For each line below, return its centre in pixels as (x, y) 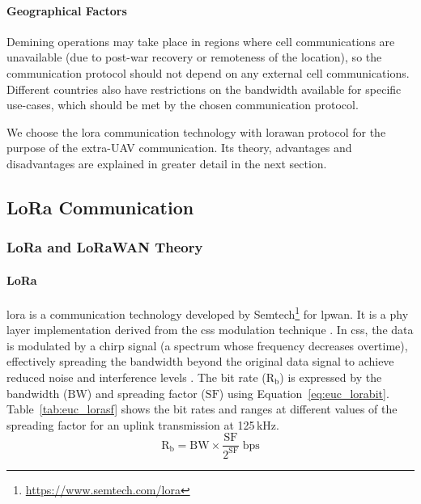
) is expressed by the (331, 377)
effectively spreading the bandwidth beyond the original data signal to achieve (200, 361)
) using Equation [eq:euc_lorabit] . (304, 393)
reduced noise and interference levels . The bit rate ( (136, 377)
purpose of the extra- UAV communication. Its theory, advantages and (179, 148)
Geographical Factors (67, 10)
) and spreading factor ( (146, 393)
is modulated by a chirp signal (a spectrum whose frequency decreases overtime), (207, 345)
